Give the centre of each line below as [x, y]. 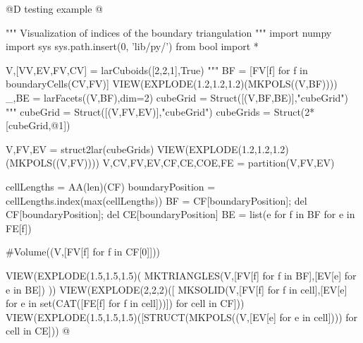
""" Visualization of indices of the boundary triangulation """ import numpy [169, 32]
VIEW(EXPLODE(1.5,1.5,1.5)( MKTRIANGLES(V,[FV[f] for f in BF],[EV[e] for [181, 275]
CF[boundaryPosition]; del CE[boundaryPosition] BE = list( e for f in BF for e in [180, 214]
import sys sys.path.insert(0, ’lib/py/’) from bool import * [132, 46]
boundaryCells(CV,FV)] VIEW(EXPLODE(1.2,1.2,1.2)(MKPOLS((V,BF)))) [172, 84]
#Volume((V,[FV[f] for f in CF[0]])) [83, 252]
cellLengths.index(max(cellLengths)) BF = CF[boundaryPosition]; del [156, 200]
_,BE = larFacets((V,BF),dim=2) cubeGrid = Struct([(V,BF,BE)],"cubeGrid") [177, 97]
